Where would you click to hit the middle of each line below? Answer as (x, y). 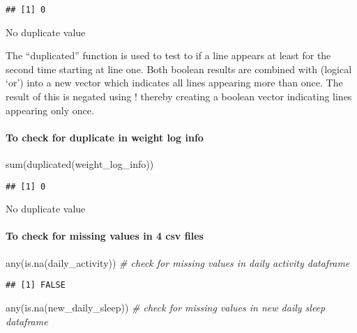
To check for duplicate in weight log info (105, 137)
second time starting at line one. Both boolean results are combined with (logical (179, 69)
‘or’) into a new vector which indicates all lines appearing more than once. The (174, 83)
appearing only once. (50, 110)
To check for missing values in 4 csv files (105, 236)
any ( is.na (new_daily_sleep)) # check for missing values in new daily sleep (166, 307)
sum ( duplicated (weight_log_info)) (80, 164)
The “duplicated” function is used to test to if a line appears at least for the (168, 55)
